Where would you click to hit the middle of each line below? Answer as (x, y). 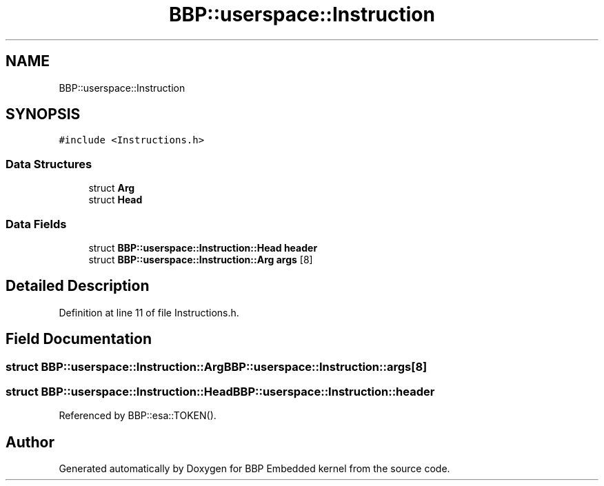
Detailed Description (78, 286)
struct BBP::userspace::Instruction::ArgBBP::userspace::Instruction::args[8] (217, 366)
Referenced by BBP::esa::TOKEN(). (138, 416)
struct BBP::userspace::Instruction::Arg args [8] (201, 259)
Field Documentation (79, 339)
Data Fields (36, 224)
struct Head (115, 200)
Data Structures (49, 164)
